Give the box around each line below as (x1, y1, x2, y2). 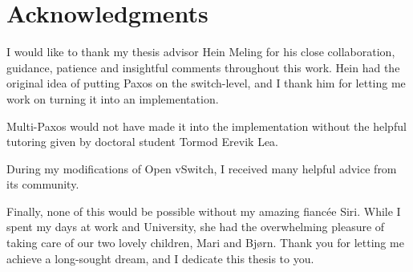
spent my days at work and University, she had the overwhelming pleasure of (6, 218, 385, 235)
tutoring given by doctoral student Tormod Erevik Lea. (6, 133, 278, 150)
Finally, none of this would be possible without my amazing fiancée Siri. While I (6, 202, 401, 219)
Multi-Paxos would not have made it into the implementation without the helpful (6, 117, 407, 134)
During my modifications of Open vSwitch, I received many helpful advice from (6, 160, 397, 177)
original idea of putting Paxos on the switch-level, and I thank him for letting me (6, 75, 406, 91)
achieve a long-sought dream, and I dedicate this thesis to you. (6, 250, 314, 266)
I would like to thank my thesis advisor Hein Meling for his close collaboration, (6, 43, 395, 60)
